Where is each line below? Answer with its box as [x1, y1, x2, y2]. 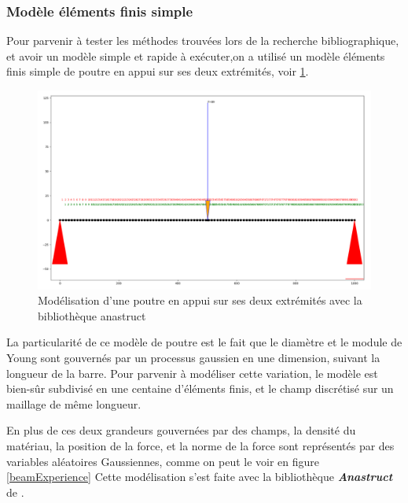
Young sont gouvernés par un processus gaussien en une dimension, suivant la [6, 349, 380, 365]
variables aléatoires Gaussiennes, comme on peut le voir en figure [6, 453, 320, 469]
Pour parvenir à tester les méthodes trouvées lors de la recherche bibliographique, [6, 32, 399, 49]
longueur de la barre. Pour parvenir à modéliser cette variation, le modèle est [6, 364, 378, 381]
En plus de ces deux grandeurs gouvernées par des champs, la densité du [6, 422, 356, 438]
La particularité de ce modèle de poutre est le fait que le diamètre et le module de [6, 334, 402, 350]
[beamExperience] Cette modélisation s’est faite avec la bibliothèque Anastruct [6, 468, 393, 485]
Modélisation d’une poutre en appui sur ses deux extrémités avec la [38, 292, 362, 309]
